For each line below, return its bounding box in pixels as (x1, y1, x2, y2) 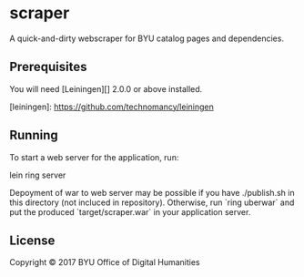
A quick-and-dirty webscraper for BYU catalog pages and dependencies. (9, 33, 285, 44)
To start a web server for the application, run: (9, 151, 179, 162)
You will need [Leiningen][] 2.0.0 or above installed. (9, 83, 203, 94)
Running (9, 128, 59, 143)
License (9, 232, 56, 248)
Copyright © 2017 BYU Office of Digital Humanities (9, 257, 200, 268)
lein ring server (9, 169, 66, 180)
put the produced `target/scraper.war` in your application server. (9, 206, 251, 217)
